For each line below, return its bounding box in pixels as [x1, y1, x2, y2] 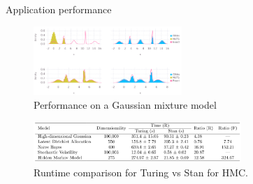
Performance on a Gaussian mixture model [34, 97, 217, 112]
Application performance [6, 2, 112, 16]
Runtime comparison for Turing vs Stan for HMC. [34, 164, 248, 179]
